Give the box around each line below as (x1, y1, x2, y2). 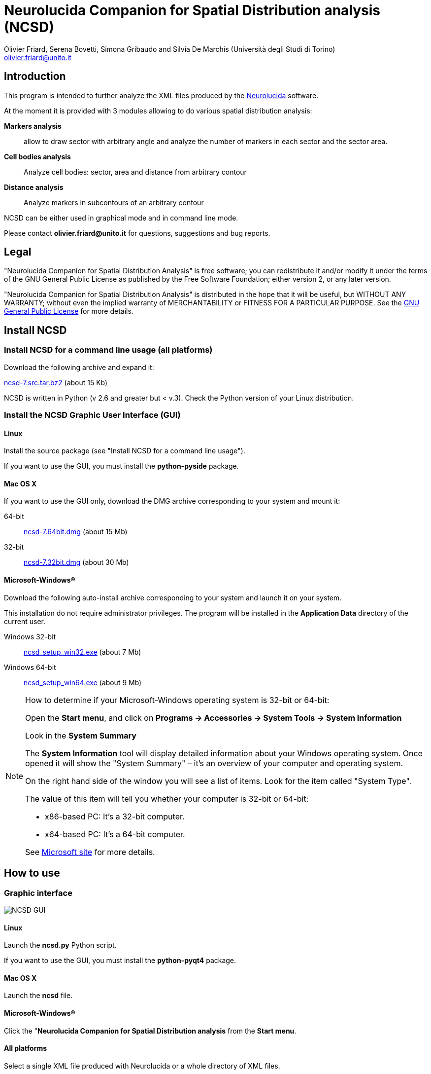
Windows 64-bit (4, 663, 56, 671)
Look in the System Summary (25, 730, 136, 741)
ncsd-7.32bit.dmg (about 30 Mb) (24, 558, 129, 567)
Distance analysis (4, 183, 64, 191)
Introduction (4, 70, 66, 83)
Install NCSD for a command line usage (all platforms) (4, 345, 213, 355)
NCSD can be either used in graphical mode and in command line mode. (4, 213, 238, 222)
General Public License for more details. (4, 307, 133, 316)
